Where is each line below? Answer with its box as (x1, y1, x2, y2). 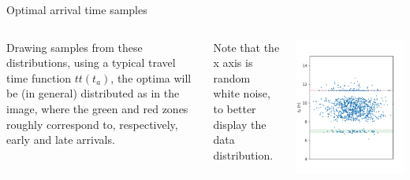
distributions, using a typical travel (6, 54, 176, 71)
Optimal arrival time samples (6, 2, 147, 17)
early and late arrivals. (6, 131, 115, 148)
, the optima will (110, 69, 192, 86)
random (213, 69, 251, 86)
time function (6, 69, 72, 86)
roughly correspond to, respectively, (6, 116, 178, 132)
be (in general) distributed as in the (6, 85, 180, 101)
